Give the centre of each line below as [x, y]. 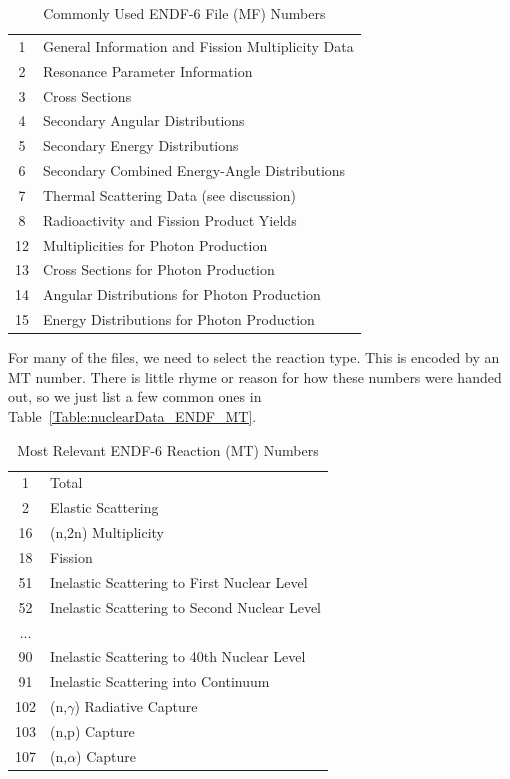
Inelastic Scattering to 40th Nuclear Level [178, 656]
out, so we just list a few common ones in [135, 396]
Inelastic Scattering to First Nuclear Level [179, 581]
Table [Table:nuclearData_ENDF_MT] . [132, 416]
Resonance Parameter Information [148, 70]
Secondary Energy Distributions [141, 145]
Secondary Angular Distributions [144, 120]
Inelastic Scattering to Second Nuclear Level [185, 606]
